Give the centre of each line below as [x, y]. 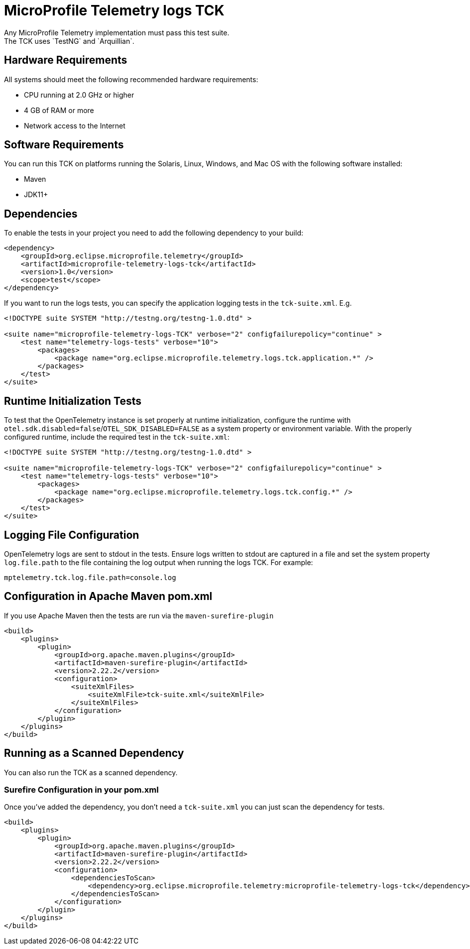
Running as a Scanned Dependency [94, 753]
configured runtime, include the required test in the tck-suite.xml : [117, 437]
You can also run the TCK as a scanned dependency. [91, 772]
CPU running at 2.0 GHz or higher [79, 95]
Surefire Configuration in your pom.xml [81, 790]
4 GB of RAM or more [59, 110]
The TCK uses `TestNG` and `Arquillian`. [69, 41]
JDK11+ [36, 195]
